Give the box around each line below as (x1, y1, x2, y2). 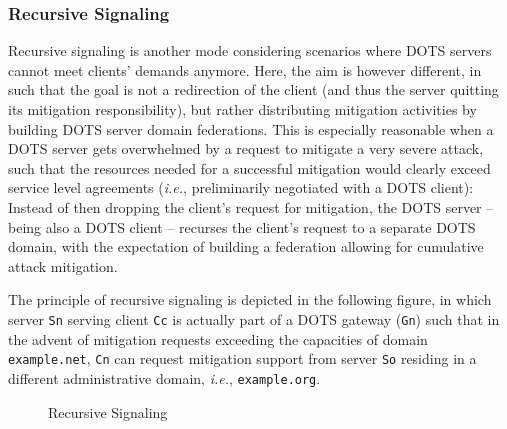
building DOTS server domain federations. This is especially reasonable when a (8, 118, 494, 139)
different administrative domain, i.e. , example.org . (8, 367, 321, 388)
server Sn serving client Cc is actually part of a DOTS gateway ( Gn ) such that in (8, 308, 500, 329)
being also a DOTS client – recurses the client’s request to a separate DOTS (8, 216, 476, 237)
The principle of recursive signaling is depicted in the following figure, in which (8, 289, 492, 310)
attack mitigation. (8, 255, 118, 276)
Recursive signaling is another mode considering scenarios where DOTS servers (8, 40, 492, 61)
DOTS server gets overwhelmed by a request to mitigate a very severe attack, (8, 138, 484, 159)
